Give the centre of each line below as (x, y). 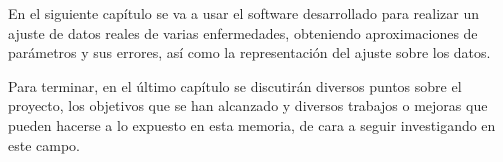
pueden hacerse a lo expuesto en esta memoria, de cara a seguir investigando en (252, 124)
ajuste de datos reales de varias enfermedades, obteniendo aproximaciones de (243, 32)
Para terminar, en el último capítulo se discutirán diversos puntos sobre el (235, 85)
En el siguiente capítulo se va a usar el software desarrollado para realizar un (244, 13)
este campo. (44, 144)
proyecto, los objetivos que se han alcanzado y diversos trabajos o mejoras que (248, 105)
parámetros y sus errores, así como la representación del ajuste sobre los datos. (249, 52)
